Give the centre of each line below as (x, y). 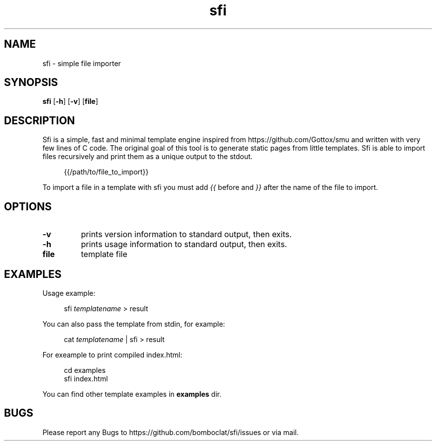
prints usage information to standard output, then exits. (184, 244)
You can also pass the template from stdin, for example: (134, 324)
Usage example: (69, 293)
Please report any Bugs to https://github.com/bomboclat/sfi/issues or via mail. (170, 432)
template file (104, 254)
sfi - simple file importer (82, 63)
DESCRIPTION (40, 120)
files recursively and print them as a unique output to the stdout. (148, 157)
